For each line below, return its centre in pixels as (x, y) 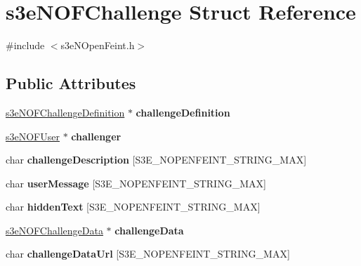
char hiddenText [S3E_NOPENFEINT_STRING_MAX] (133, 207)
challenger (96, 136)
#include (25, 45)
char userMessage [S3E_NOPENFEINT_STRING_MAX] (136, 183)
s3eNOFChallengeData (54, 230)
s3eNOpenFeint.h (98, 45)
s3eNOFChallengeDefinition (65, 112)
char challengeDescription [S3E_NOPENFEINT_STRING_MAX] (156, 160)
